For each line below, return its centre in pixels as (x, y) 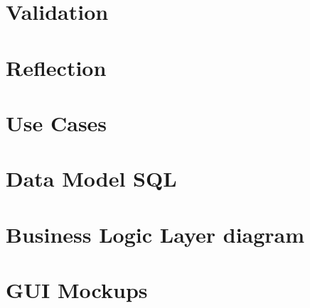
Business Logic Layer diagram (155, 234)
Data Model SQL (91, 178)
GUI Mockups (77, 290)
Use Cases (57, 122)
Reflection (56, 67)
